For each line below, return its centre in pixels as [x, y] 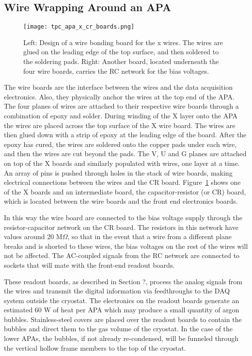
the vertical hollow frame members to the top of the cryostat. [95, 348]
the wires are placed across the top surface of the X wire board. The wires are [120, 125]
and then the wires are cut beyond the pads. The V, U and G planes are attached [125, 154]
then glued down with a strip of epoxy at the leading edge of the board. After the [125, 135]
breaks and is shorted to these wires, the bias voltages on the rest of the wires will [126, 246]
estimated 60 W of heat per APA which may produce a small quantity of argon [122, 310]
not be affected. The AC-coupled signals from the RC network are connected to [122, 255]
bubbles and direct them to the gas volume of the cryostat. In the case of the [118, 329]
